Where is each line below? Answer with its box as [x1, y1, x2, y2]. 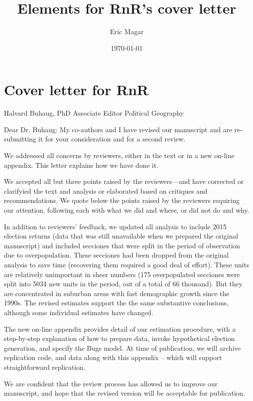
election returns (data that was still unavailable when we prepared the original [4, 231, 238, 241]
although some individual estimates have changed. [4, 307, 154, 317]
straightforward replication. [4, 361, 86, 372]
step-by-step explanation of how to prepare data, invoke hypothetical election [4, 333, 235, 343]
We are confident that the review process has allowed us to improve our [4, 378, 218, 388]
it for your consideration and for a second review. [38, 134, 186, 144]
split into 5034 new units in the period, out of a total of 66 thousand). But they [4, 279, 243, 289]
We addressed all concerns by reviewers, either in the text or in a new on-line [4, 150, 235, 160]
